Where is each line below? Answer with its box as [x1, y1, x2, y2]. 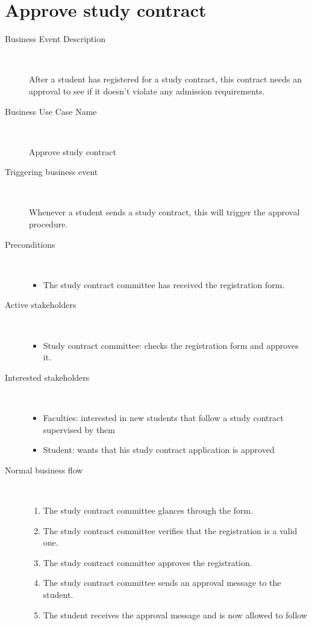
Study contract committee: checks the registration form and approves [43, 339, 299, 351]
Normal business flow [5, 463, 83, 476]
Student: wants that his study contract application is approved [43, 443, 275, 456]
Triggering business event [5, 165, 98, 178]
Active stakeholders [5, 298, 76, 311]
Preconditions [5, 238, 55, 250]
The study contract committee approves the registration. [43, 556, 252, 568]
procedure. [29, 218, 68, 230]
